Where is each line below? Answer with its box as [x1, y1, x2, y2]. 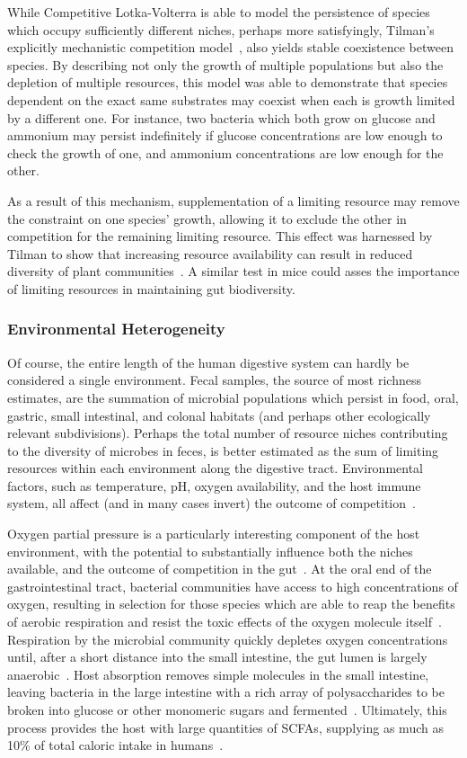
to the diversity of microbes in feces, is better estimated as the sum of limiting [7, 441, 439, 459]
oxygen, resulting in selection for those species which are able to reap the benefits [7, 594, 455, 613]
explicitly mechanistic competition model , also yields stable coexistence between [7, 38, 454, 57]
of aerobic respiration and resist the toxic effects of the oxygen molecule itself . [7, 612, 442, 631]
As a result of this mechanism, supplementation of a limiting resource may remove [7, 191, 460, 210]
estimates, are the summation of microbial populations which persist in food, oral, [7, 388, 459, 406]
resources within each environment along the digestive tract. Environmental [7, 459, 424, 477]
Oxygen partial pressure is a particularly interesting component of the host [7, 524, 420, 543]
